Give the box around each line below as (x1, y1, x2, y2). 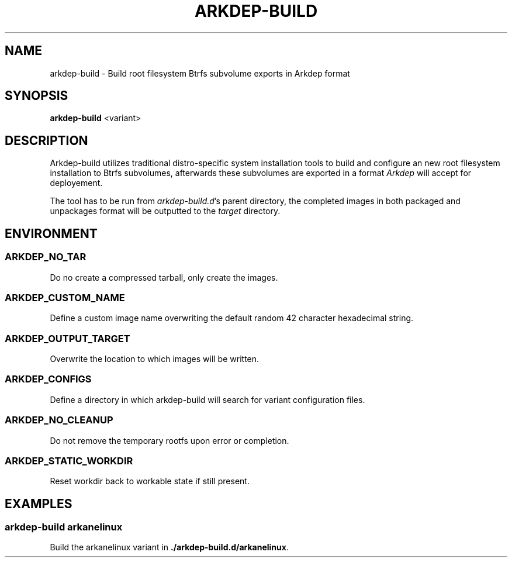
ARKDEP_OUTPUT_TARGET (5, 332, 130, 344)
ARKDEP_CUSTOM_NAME (5, 291, 125, 304)
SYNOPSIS (5, 88, 68, 104)
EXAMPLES (5, 496, 72, 511)
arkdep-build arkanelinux (5, 521, 123, 533)
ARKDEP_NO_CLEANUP (5, 414, 113, 426)
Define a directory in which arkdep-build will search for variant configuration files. (50, 394, 365, 405)
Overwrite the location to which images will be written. (50, 354, 260, 364)
